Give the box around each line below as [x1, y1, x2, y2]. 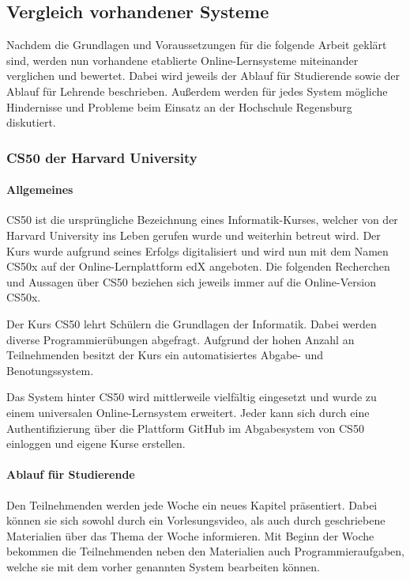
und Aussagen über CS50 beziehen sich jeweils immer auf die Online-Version [6, 273, 376, 290]
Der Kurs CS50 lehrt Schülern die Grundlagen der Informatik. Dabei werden [6, 315, 377, 332]
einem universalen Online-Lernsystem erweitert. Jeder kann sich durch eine [6, 404, 370, 420]
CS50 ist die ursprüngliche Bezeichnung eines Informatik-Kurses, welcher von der [6, 211, 398, 228]
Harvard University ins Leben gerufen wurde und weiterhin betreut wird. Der [6, 227, 381, 243]
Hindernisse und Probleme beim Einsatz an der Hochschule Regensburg [6, 98, 352, 115]
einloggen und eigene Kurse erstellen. [6, 435, 186, 452]
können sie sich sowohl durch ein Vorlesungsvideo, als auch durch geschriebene [6, 512, 386, 529]
